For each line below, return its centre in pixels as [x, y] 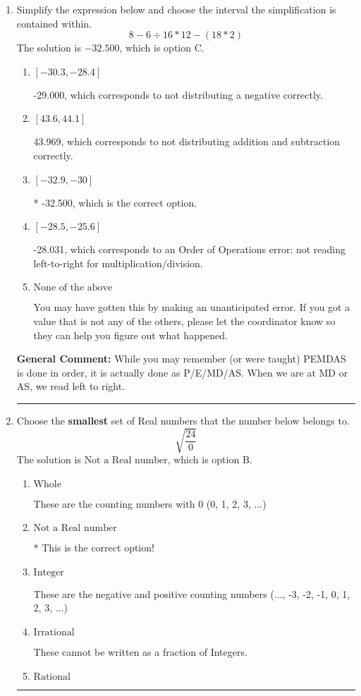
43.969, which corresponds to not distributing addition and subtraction [187, 141]
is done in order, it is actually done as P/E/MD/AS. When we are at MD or [182, 372]
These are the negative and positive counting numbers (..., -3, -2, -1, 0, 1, [192, 593]
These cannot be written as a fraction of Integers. [140, 652]
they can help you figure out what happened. [131, 335]
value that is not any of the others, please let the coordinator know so [184, 320]
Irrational [54, 633]
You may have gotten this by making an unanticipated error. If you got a [192, 307]
